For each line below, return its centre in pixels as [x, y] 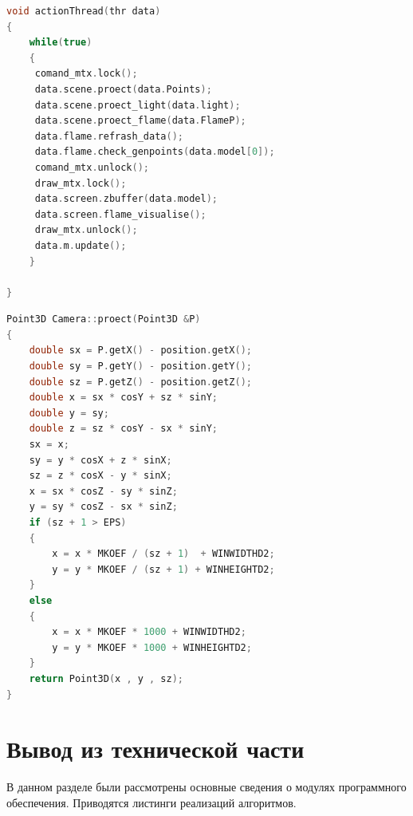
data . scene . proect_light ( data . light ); [138, 105]
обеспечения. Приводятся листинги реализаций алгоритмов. [151, 802]
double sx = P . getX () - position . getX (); [140, 351]
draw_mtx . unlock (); [86, 230]
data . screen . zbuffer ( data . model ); [126, 199]
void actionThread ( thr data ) [84, 11]
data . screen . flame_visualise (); [120, 214]
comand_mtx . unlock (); [92, 167]
